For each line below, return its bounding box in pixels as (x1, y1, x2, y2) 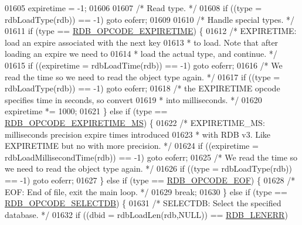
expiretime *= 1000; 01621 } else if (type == (5, 105, 168, 117)
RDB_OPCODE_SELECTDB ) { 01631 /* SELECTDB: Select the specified (5, 197, 281, 209)
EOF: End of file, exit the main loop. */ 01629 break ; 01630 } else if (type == (5, 185, 287, 197)
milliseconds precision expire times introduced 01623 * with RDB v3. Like (5, 128, 271, 140)
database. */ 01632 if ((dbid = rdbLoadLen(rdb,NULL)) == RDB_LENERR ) (5, 208, 288, 220)
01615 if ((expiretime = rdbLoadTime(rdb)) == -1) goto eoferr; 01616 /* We (5, 59, 283, 71)
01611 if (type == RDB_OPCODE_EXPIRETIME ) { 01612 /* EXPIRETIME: (5, 25, 297, 37)
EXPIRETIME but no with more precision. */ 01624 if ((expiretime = (5, 139, 259, 152)
